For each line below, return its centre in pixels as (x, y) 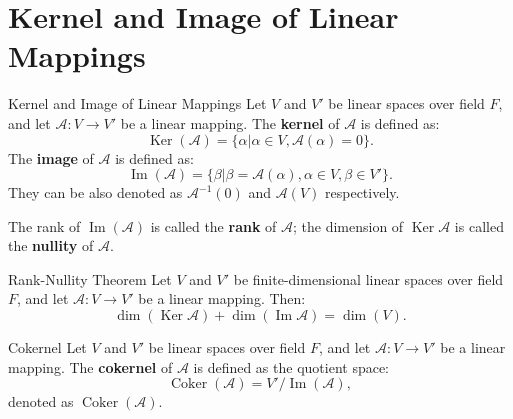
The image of (51, 157)
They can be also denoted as (95, 192)
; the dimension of (348, 225)
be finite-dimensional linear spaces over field (368, 278)
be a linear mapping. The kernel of (230, 122)
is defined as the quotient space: (291, 366)
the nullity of (51, 245)
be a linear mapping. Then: (222, 298)
